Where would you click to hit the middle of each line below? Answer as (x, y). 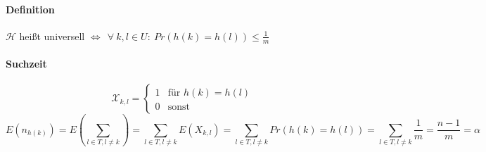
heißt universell (52, 36)
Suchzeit (26, 64)
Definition (30, 9)
